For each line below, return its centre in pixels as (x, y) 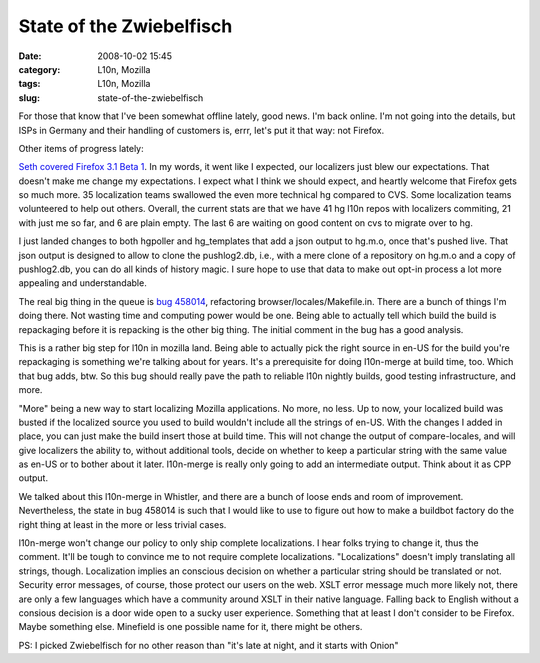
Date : (30, 56)
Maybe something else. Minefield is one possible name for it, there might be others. (190, 627)
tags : (29, 84)
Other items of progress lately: (81, 148)
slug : (29, 97)
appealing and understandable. (82, 283)
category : (39, 69)
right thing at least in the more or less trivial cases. (122, 524)
